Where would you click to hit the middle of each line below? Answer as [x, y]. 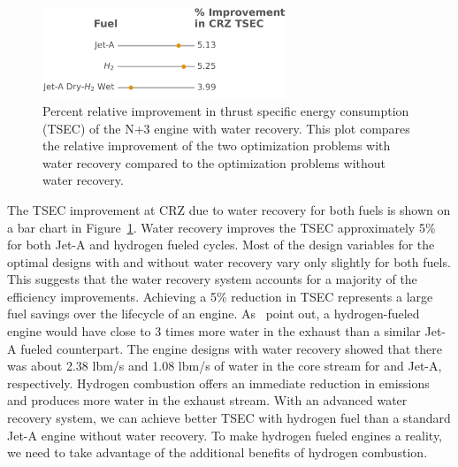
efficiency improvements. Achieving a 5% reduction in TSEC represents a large [220, 296]
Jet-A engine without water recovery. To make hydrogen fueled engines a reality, [225, 435]
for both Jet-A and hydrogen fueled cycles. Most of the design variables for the [221, 245]
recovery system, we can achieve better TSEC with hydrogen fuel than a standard [229, 418]
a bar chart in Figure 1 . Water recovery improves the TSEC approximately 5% [221, 227]
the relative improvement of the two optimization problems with [217, 145]
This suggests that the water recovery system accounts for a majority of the [212, 279]
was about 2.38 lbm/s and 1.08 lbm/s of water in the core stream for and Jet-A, [225, 366]
